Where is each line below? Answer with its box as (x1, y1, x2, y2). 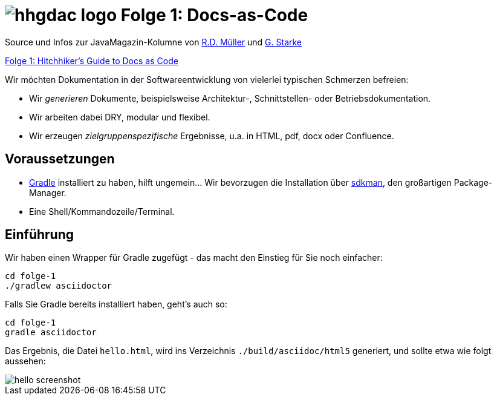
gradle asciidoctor (5, 327, 97, 338)
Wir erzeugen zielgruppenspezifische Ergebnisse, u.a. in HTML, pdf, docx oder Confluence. (29, 130, 394, 141)
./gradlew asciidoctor (5, 281, 112, 291)
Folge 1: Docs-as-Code (120, 5, 308, 25)
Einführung (5, 227, 74, 243)
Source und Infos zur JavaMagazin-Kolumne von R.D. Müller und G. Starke (5, 36, 302, 47)
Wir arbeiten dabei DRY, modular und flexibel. (29, 111, 210, 122)
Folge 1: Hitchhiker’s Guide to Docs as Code (5, 55, 178, 66)
